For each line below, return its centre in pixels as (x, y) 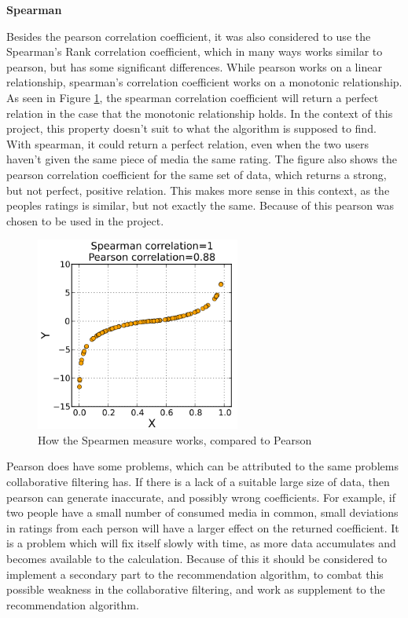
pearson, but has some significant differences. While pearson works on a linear (194, 66)
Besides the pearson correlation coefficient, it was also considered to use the (189, 36)
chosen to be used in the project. (85, 220)
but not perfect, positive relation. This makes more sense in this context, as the (198, 190)
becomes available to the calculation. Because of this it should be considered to (197, 559)
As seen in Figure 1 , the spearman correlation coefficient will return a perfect (193, 97)
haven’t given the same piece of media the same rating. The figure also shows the (202, 159)
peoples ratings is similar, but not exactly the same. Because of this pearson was (200, 205)
